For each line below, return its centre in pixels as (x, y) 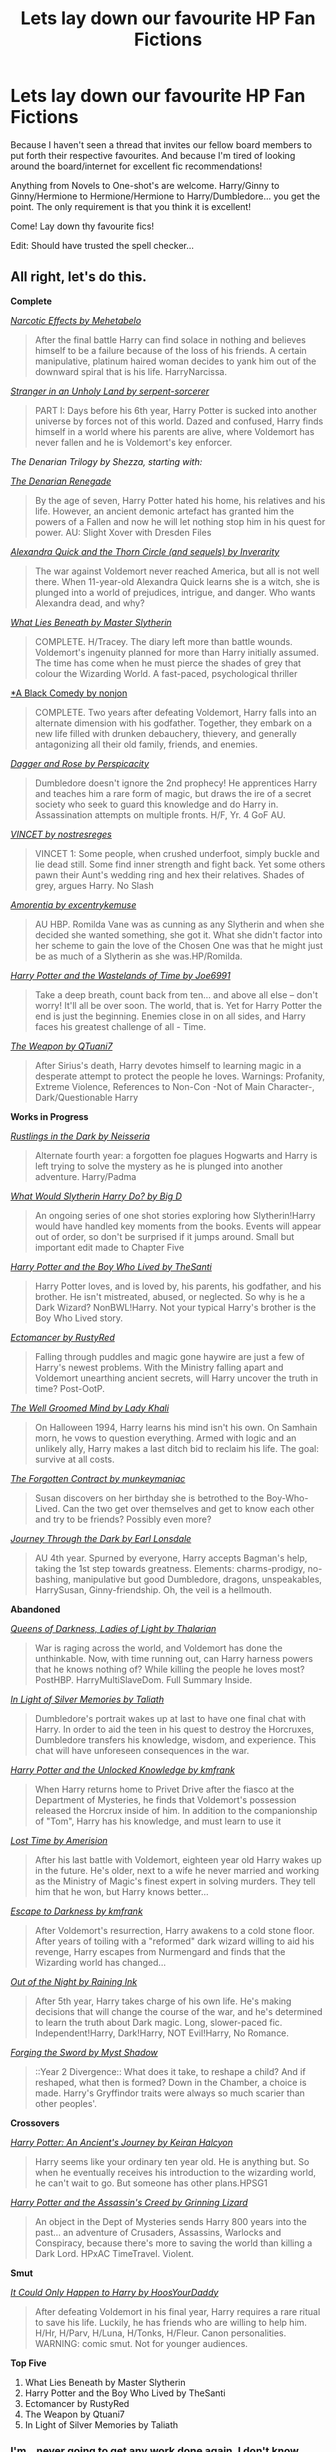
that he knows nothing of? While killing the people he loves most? (169, 1669)
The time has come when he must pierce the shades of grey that (168, 663)
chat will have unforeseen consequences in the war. (142, 1750)
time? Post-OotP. (69, 1388)
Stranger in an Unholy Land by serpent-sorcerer (110, 391)
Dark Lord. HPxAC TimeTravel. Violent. (114, 2253)
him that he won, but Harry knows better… (121, 1891)
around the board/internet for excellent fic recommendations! (136, 166)
